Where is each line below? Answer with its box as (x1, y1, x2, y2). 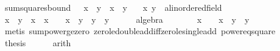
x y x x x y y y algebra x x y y (4, 13, 250, 25)
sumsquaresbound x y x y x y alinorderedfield (4, 1, 222, 13)
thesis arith (4, 36, 71, 49)
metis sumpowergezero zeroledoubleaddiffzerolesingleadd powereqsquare (4, 25, 276, 37)
